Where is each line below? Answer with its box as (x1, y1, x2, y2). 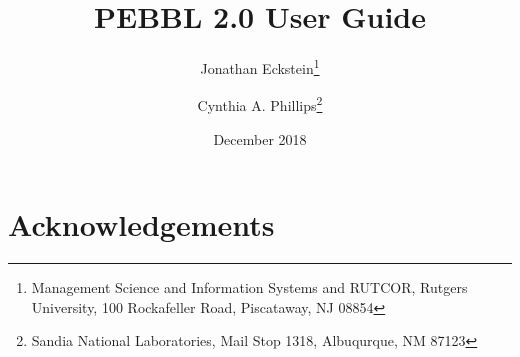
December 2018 (213, 128, 307, 149)
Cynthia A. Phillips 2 (197, 92, 323, 116)
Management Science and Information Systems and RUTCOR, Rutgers (31, 277, 468, 298)
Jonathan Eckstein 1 (200, 55, 320, 78)
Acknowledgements (8, 204, 275, 245)
